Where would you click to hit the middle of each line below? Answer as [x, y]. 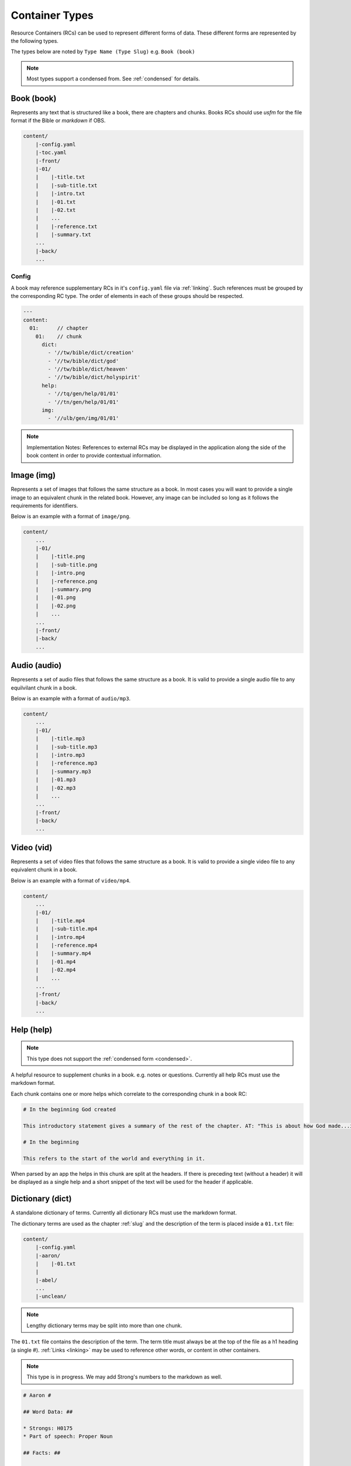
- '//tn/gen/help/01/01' [83, 402]
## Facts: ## [42, 1453]
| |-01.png [56, 598]
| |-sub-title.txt [66, 185]
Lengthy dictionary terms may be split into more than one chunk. [104, 1325]
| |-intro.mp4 [60, 937]
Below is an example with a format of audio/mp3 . [71, 698]
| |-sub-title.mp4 [66, 929]
